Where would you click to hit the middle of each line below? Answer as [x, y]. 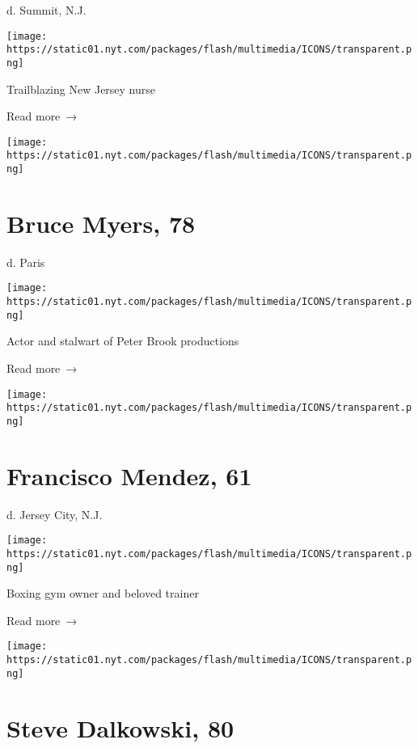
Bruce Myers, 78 [101, 223]
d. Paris [26, 262]
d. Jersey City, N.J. [55, 514]
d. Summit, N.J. [46, 10]
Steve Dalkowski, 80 [120, 727]
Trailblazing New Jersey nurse [81, 89]
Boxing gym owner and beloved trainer [103, 593]
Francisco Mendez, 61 [129, 475]
